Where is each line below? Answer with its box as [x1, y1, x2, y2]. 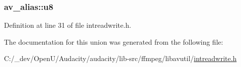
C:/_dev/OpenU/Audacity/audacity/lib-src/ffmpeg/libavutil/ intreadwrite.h [4, 53, 237, 64]
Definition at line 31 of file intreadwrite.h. [4, 20, 131, 30]
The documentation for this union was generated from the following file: [4, 36, 223, 47]
